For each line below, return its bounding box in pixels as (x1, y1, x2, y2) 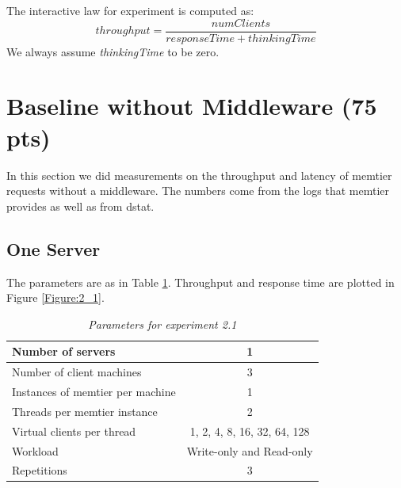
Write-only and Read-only (186, 442, 313, 459)
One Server (6, 236, 101, 261)
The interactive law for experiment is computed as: (6, 2, 254, 18)
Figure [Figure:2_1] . (6, 289, 105, 306)
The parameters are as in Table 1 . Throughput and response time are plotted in (6, 273, 395, 290)
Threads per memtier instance (12, 402, 158, 419)
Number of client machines (12, 364, 142, 380)
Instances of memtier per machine (12, 383, 176, 400)
